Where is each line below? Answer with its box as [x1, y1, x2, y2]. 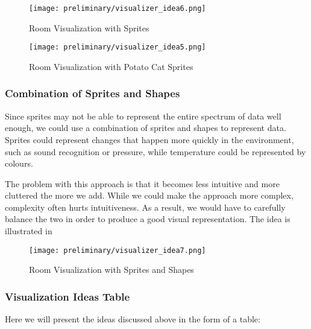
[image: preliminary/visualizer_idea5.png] [29, 43, 206, 52]
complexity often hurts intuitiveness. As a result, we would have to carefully [5, 200, 286, 213]
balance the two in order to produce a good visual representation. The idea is [5, 212, 291, 225]
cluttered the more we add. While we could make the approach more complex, [5, 189, 294, 202]
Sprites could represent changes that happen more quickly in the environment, [5, 133, 294, 145]
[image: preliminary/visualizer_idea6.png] [29, 4, 206, 13]
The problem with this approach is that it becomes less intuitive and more [5, 177, 280, 190]
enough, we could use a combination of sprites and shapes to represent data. [5, 121, 286, 134]
